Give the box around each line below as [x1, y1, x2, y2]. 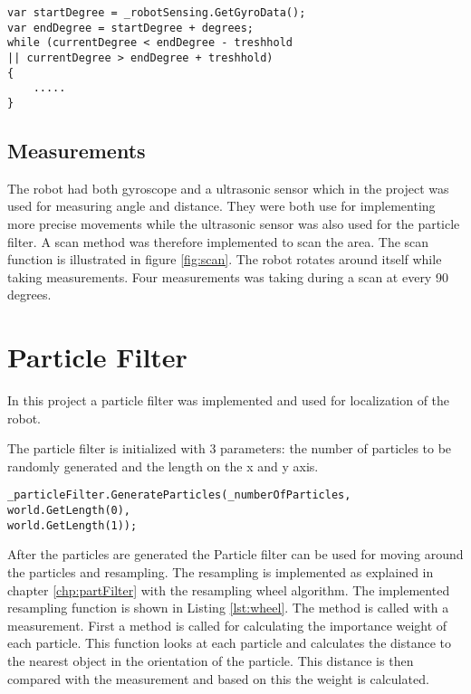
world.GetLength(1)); [7, 518, 138, 532]
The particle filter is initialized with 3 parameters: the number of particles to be [7, 439, 452, 458]
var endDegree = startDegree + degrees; [7, 21, 255, 34]
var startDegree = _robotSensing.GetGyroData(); [7, 6, 306, 19]
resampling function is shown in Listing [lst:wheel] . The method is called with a [7, 598, 449, 617]
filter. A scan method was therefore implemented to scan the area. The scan [7, 232, 429, 251]
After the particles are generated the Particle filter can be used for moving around [7, 545, 464, 564]
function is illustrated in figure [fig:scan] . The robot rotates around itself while [7, 250, 442, 269]
